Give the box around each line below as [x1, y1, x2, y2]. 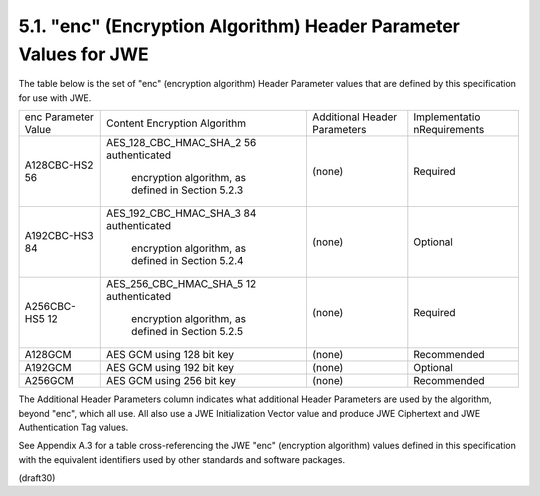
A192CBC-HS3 [24, 229, 94, 243]
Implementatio [413, 110, 481, 124]
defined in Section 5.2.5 [131, 325, 244, 339]
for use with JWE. [18, 91, 92, 104]
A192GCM [24, 361, 72, 375]
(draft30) [18, 472, 56, 484]
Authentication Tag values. [18, 421, 129, 433]
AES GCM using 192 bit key [106, 361, 235, 375]
